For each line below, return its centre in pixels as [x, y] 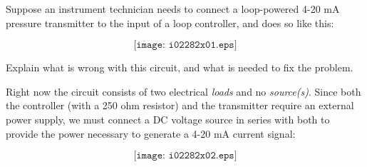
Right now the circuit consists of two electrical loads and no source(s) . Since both [183, 91]
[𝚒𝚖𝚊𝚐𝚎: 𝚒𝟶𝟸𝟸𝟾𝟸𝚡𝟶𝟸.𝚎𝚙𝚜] [185, 156]
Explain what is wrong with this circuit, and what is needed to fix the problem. [180, 67]
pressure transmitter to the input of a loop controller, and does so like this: [170, 22]
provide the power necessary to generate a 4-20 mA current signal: [151, 133]
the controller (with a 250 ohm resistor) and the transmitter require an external [180, 105]
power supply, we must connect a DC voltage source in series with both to [168, 119]
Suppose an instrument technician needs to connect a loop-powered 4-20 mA [173, 9]
